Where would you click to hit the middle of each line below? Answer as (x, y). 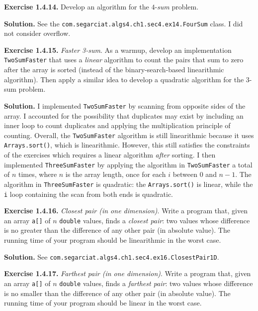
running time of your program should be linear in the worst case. (103, 303)
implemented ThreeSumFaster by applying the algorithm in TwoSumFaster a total (128, 164)
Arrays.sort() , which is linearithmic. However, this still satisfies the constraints (127, 145)
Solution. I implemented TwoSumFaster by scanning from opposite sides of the (125, 105)
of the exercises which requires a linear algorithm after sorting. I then (110, 155)
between (185, 174)
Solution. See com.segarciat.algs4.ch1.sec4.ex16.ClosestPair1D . (112, 256)
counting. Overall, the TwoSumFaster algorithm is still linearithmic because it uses (129, 135)
